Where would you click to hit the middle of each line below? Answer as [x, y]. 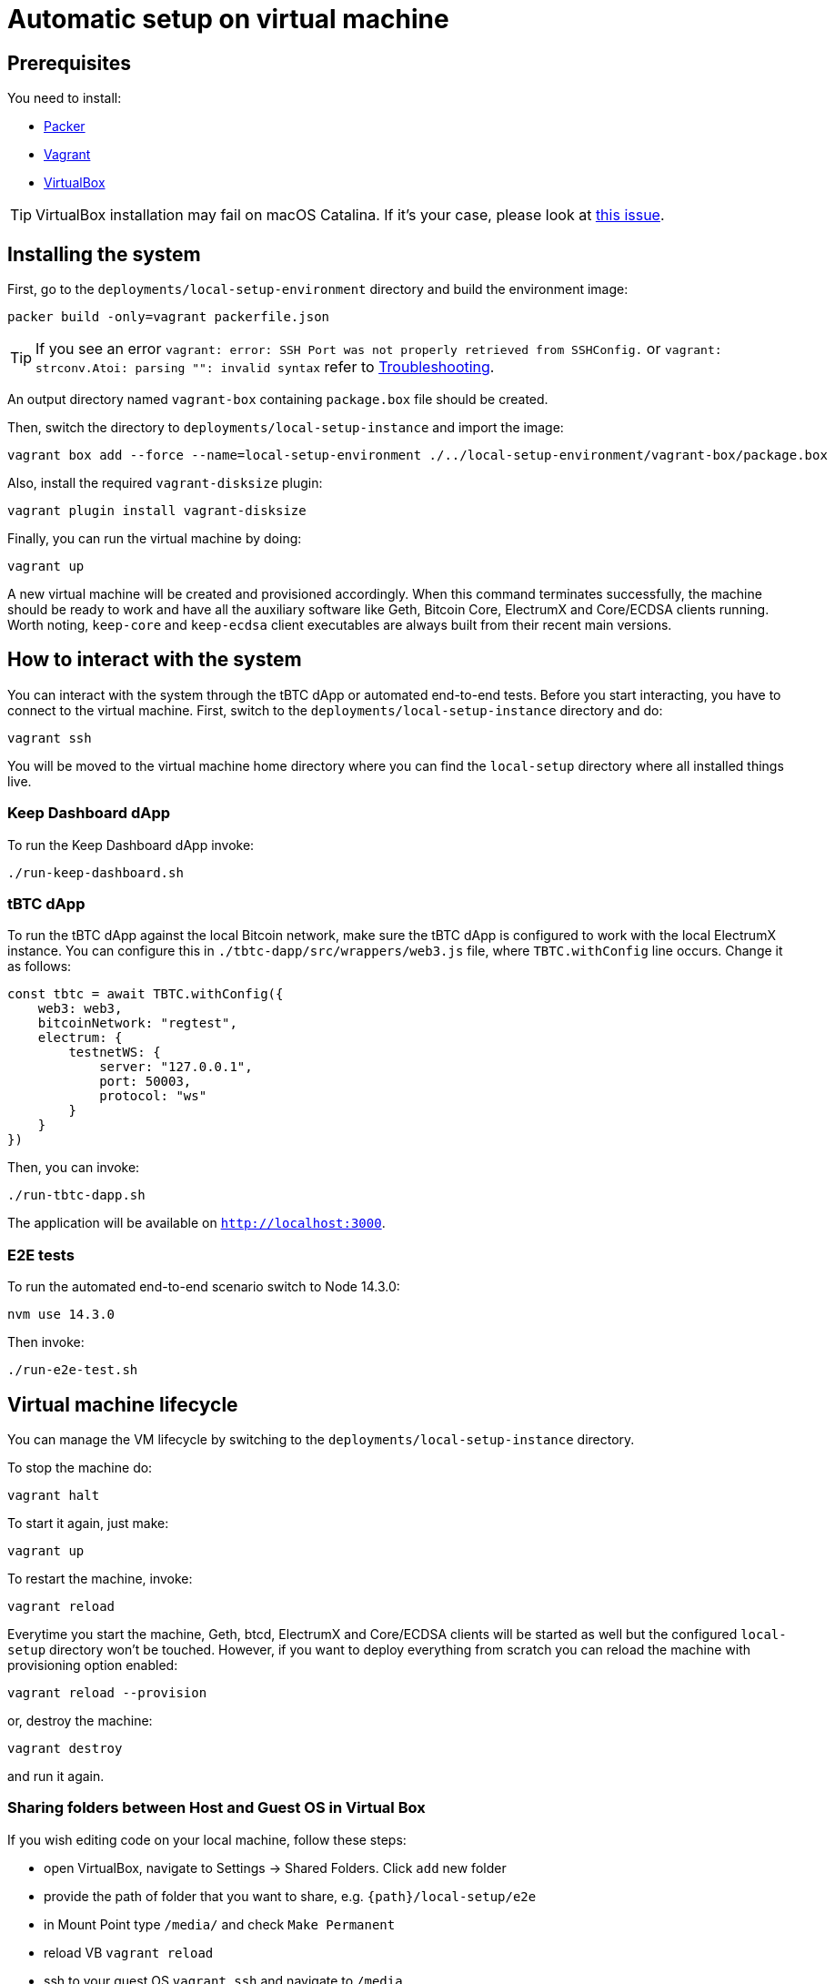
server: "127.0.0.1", [176, 1067]
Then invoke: [46, 1342]
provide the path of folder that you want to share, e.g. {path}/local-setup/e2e [290, 1896]
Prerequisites [69, 63]
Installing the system [104, 254]
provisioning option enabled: [93, 1665]
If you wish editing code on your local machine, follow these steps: [207, 1839]
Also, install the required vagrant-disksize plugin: [165, 483]
